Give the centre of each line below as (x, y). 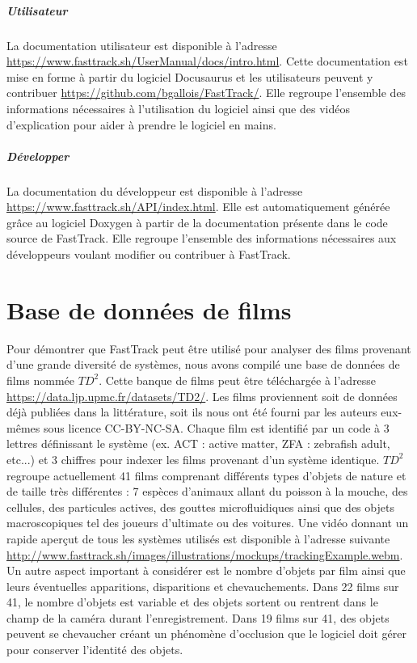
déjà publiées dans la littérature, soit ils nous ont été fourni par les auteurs (192, 412)
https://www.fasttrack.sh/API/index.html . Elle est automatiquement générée (198, 207)
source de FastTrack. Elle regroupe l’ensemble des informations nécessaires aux (202, 238)
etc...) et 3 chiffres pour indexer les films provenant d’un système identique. (193, 459)
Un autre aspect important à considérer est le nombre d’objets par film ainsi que (206, 570)
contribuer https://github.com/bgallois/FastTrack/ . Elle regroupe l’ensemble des (206, 93)
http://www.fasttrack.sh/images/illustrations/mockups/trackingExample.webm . (205, 554)
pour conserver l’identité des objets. (95, 650)
